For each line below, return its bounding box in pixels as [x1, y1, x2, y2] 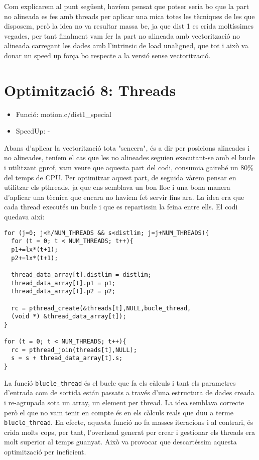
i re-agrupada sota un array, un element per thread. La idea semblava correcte [4, 397, 244, 408]
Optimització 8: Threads [4, 79, 176, 100]
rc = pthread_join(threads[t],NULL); [11, 346, 137, 354]
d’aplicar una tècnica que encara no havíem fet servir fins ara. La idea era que [4, 191, 244, 202]
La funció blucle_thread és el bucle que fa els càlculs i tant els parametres [4, 377, 236, 388]
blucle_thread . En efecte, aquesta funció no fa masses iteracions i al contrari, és [4, 417, 253, 427]
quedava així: [4, 211, 45, 222]
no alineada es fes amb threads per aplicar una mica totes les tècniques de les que [4, 11, 255, 21]
